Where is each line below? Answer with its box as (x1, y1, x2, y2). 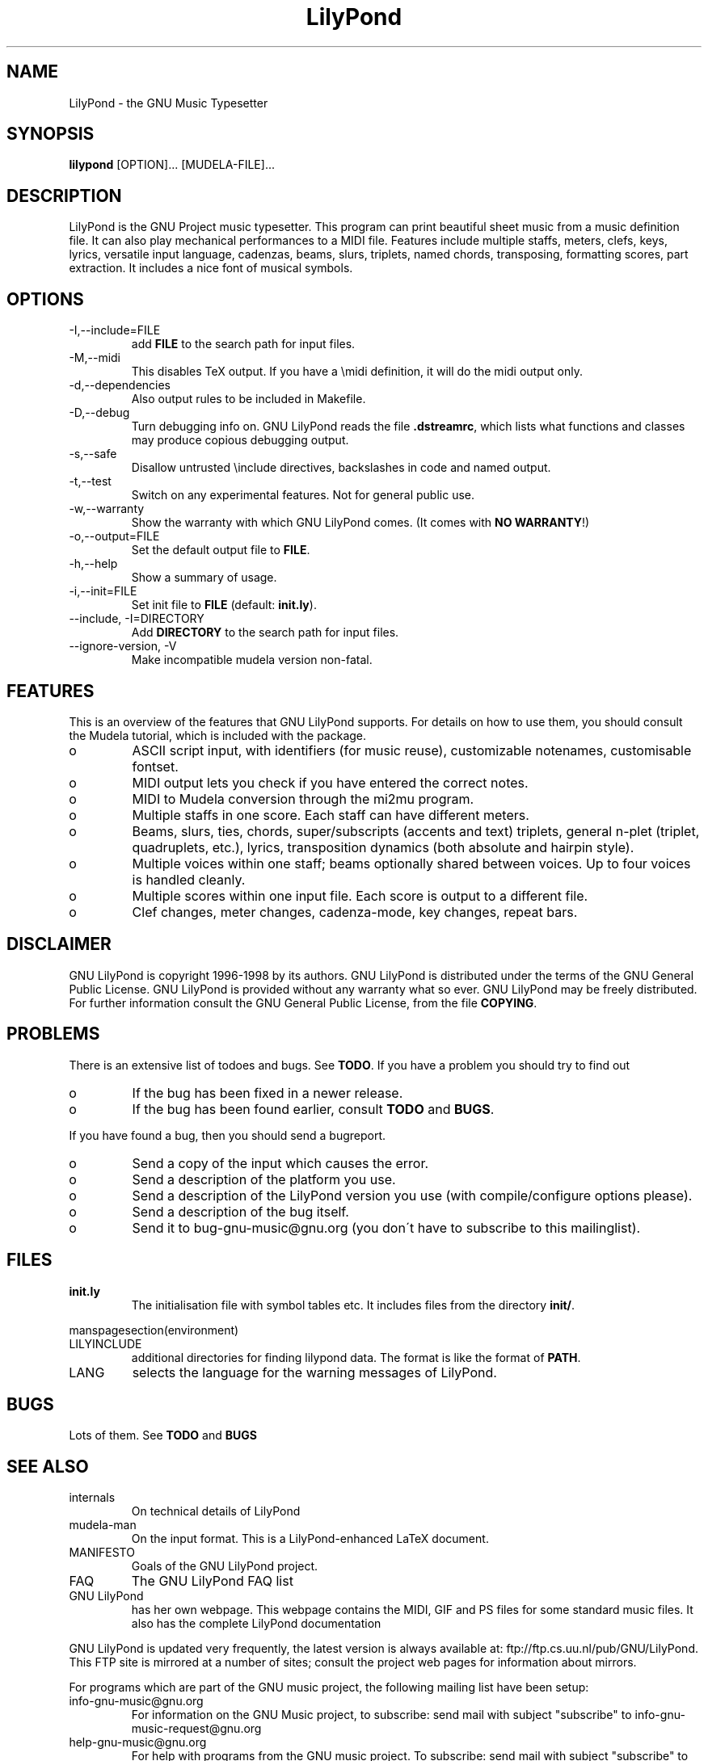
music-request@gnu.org (131, 1721, 262, 1736)
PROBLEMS (6, 1023, 100, 1044)
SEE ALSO (6, 1456, 89, 1477)
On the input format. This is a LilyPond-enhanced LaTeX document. (131, 1532, 489, 1546)
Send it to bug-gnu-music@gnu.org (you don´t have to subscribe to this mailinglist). (132, 1219, 641, 1236)
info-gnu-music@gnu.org (69, 1694, 204, 1708)
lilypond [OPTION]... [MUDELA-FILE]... (69, 158, 275, 172)
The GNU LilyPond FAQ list (131, 1573, 293, 1590)
